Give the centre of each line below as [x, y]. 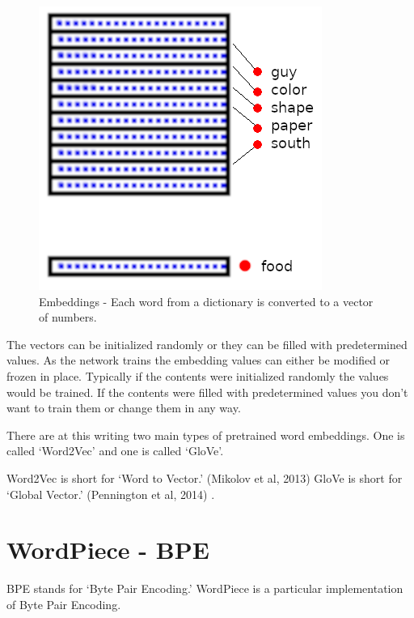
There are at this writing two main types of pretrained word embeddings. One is [206, 435]
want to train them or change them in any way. [124, 408]
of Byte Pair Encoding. [64, 604]
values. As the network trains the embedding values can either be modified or [199, 360]
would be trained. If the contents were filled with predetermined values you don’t [207, 392]
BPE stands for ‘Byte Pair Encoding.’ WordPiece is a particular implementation [205, 588]
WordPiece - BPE [108, 550]
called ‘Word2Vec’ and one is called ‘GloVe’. [115, 451]
